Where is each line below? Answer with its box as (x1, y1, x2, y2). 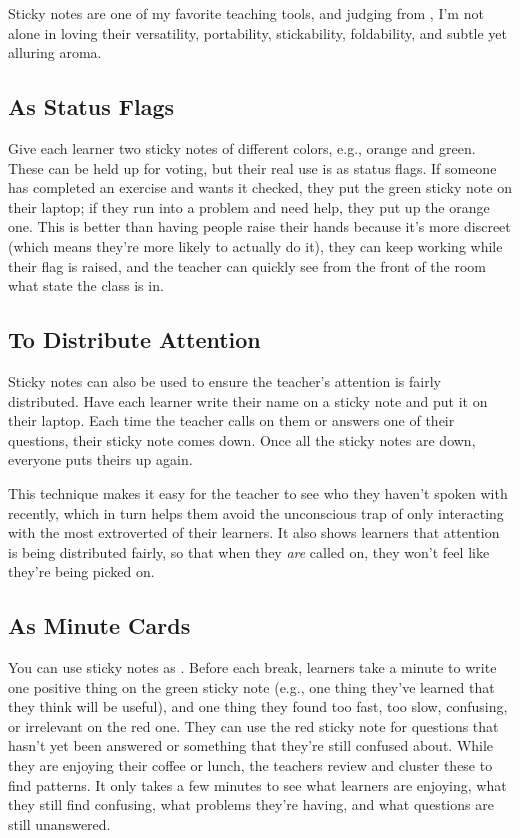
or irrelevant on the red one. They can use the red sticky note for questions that (8, 715, 499, 736)
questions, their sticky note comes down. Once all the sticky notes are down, (8, 429, 476, 450)
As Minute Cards (8, 610, 191, 641)
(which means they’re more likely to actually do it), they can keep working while (8, 235, 503, 256)
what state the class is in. (8, 275, 164, 296)
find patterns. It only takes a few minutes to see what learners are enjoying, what (8, 774, 507, 795)
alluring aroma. (8, 42, 102, 63)
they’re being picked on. (8, 561, 155, 582)
